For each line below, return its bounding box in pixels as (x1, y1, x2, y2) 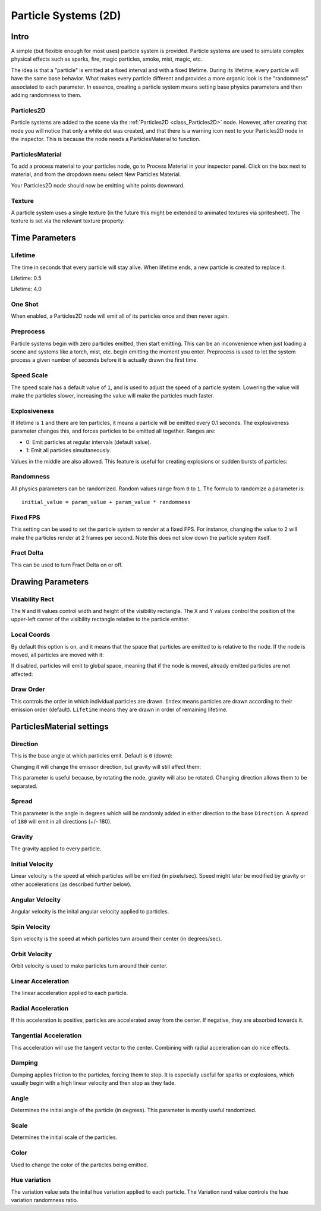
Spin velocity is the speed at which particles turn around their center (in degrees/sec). (11, 935, 222, 943)
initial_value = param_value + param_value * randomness (21, 499, 191, 506)
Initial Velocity (11, 860, 53, 868)
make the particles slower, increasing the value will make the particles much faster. (11, 392, 214, 399)
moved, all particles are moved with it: (11, 651, 104, 658)
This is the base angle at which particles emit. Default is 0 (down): (11, 752, 173, 759)
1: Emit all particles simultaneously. (26, 447, 111, 454)
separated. (11, 783, 38, 790)
